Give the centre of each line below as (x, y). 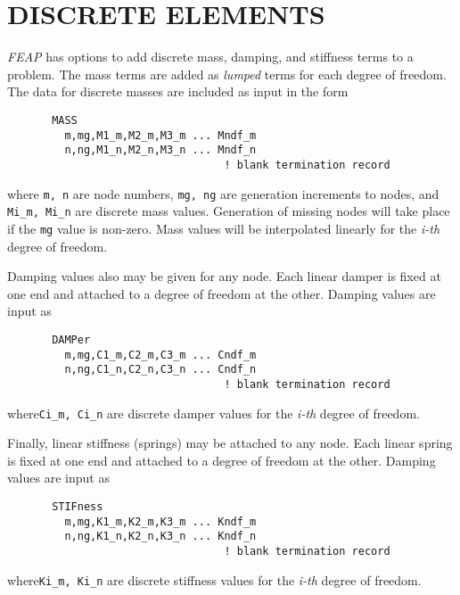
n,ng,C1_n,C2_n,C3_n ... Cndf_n (160, 370)
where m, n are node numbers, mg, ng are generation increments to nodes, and (223, 193)
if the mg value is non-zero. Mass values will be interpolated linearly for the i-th (224, 228)
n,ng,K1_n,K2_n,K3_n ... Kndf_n (160, 537)
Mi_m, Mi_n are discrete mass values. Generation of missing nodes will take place (229, 211)
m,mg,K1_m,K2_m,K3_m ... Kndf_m (160, 521)
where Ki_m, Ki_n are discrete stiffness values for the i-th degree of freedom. (214, 579)
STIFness (78, 506)
